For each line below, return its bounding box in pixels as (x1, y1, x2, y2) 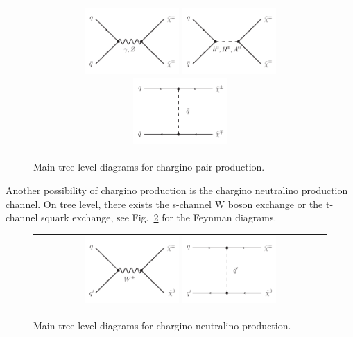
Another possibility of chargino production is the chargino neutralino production (6, 182, 348, 197)
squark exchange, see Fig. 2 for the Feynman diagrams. (40, 210, 277, 225)
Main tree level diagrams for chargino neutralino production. (33, 318, 291, 333)
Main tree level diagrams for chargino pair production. (33, 159, 265, 174)
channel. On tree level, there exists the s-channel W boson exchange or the (6, 196, 323, 211)
